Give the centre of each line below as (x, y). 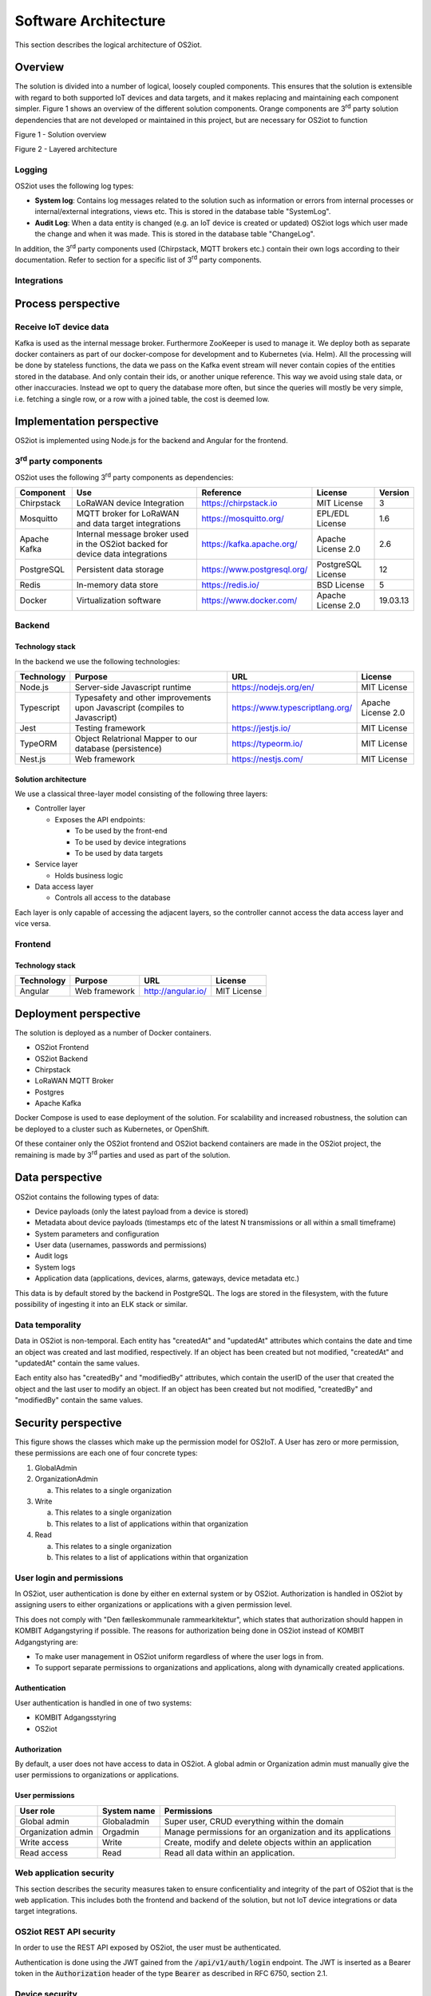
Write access (44, 1842)
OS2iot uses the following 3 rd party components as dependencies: (125, 477)
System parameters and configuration (97, 1234)
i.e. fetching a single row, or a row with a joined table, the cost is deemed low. (142, 398)
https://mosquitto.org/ (243, 519)
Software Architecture (90, 21)
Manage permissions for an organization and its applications (277, 1832)
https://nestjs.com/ (267, 758)
